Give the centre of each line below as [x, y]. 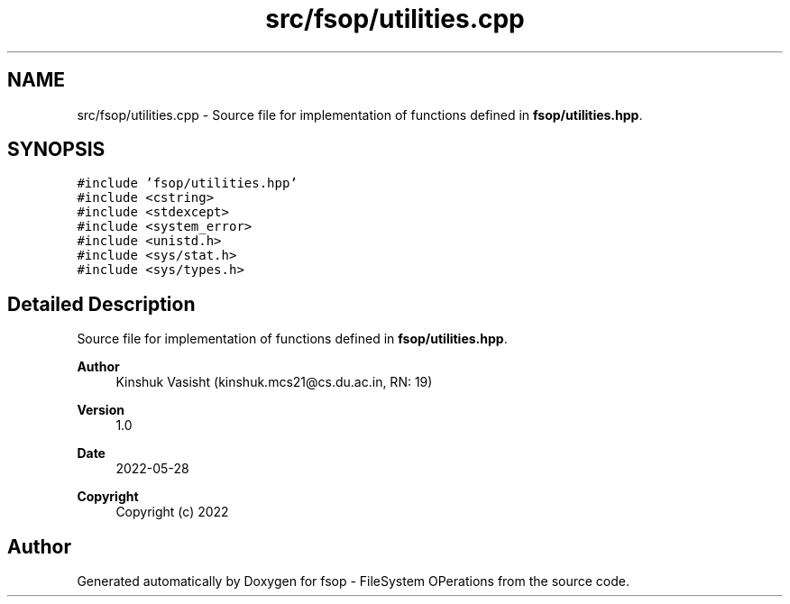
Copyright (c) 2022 [172, 512]
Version [101, 410]
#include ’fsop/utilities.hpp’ [187, 183]
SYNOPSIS [56, 150]
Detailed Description [101, 304]
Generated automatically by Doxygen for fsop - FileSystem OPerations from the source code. [354, 581]
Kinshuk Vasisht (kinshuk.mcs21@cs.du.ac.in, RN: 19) [274, 382]
